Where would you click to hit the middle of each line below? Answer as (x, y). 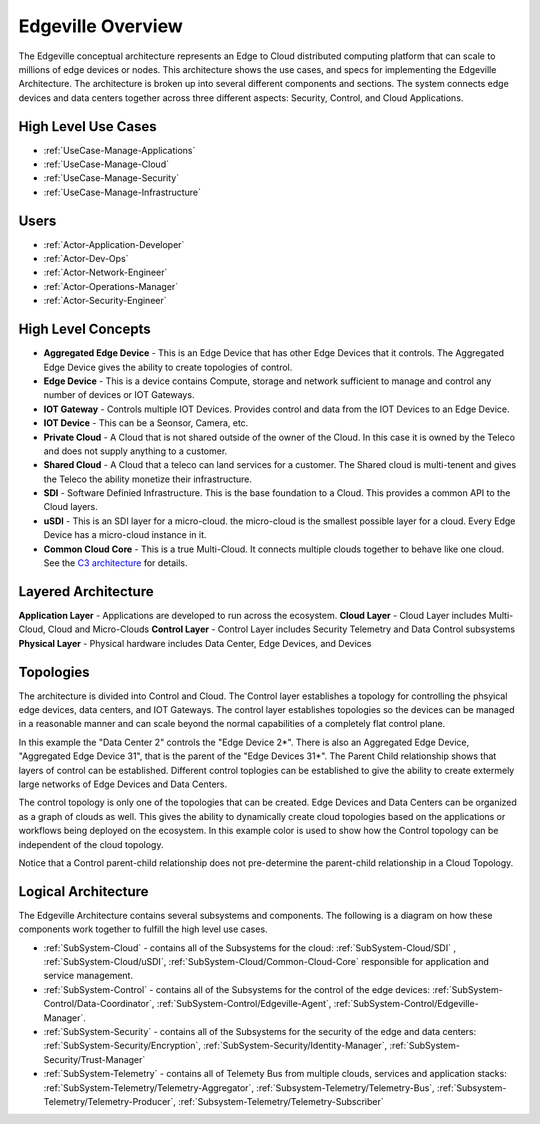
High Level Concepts (84, 329)
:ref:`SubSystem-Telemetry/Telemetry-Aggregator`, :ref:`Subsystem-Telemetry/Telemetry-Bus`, (239, 1087)
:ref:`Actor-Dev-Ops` (86, 259)
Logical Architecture (83, 891)
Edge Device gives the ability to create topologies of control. (168, 367)
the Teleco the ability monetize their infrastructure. (148, 479)
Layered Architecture (86, 591)
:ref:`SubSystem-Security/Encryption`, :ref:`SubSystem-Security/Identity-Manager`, (215, 1046)
